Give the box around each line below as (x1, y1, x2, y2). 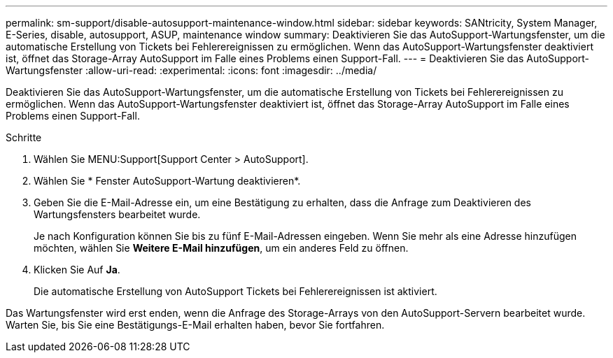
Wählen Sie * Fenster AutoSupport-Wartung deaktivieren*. (34, 175, 301, 187)
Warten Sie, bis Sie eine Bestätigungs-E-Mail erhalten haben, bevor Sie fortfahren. (6, 319, 385, 331)
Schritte (6, 131, 42, 143)
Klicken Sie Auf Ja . (34, 264, 120, 275)
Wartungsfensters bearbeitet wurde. (34, 208, 201, 220)
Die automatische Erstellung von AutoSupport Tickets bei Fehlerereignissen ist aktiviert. (34, 285, 437, 297)
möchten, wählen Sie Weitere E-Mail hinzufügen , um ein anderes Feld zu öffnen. (34, 242, 409, 254)
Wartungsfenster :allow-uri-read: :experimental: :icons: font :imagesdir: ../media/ (6, 64, 377, 76)
